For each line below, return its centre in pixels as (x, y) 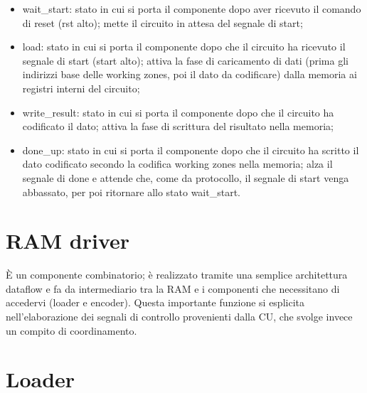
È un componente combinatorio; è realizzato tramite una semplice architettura (177, 275)
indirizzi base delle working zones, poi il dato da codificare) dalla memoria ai (190, 74)
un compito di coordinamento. (71, 330)
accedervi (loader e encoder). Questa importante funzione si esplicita (155, 302)
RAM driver (68, 241)
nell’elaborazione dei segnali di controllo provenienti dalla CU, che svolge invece (179, 317)
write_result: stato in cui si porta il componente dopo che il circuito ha (178, 112)
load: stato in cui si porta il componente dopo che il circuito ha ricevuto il (184, 47)
